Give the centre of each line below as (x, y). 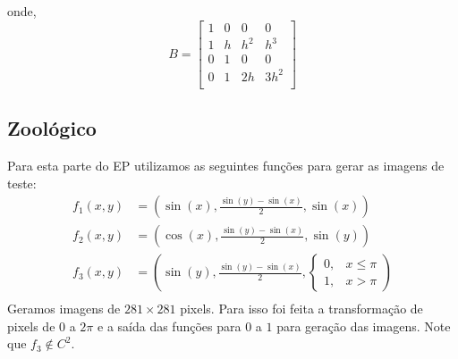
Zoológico (52, 128)
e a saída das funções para (170, 326)
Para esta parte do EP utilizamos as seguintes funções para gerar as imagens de (226, 165)
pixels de (31, 326)
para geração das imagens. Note (364, 326)
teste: (22, 183)
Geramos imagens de (64, 309)
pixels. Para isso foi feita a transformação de (301, 309)
